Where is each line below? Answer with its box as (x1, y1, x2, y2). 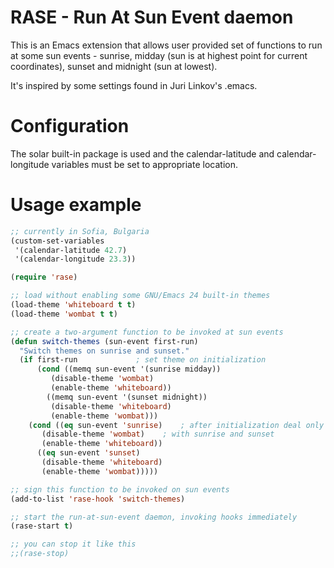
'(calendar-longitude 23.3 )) (14, 254, 137, 265)
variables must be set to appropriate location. (51, 158, 238, 170)
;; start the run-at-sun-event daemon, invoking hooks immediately (10, 512, 298, 522)
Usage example (10, 194, 142, 216)
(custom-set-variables (10, 236, 105, 246)
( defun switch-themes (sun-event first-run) (10, 336, 199, 346)
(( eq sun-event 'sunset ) (36, 448, 141, 458)
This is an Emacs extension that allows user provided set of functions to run (10, 39, 323, 51)
